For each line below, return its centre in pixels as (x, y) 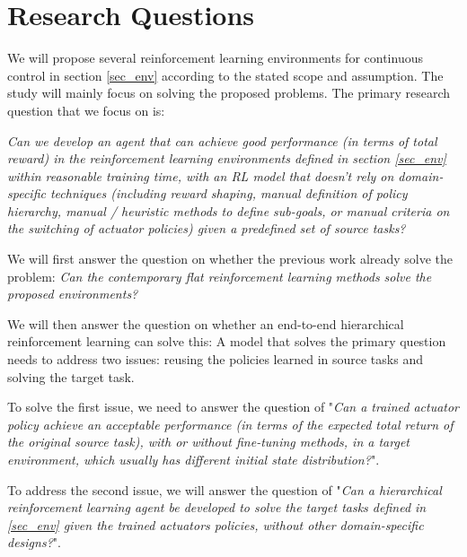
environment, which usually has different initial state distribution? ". (194, 459)
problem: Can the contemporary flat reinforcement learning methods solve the (220, 276)
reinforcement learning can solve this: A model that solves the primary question (227, 341)
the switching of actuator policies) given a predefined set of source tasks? (207, 228)
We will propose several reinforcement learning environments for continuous (215, 58)
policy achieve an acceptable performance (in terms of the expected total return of (230, 424)
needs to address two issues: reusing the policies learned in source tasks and (215, 359)
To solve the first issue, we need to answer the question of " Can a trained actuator (233, 407)
